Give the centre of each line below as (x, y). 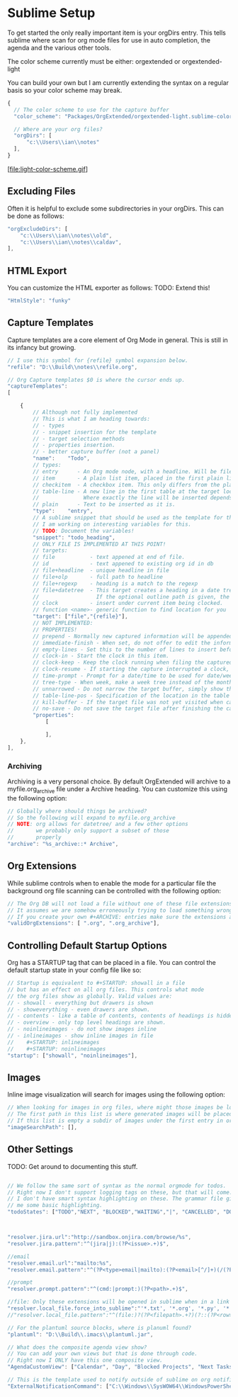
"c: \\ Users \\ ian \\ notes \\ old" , (66, 235)
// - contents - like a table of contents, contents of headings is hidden (121, 1016)
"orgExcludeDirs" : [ (38, 229)
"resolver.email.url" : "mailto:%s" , (60, 1263)
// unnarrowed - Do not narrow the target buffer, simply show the (134, 689)
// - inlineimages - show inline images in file (80, 1036)
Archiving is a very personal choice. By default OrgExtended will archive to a (119, 781)
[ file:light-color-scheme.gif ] (48, 169)
